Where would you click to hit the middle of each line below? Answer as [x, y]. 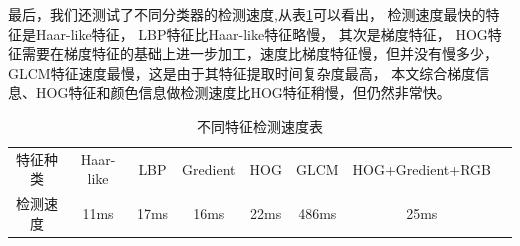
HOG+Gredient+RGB [421, 168]
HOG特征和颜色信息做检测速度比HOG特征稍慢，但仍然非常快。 [243, 92]
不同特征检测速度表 [260, 125]
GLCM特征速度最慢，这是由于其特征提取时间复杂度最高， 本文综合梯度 [242, 72]
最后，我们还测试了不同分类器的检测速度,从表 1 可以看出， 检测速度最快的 [247, 14]
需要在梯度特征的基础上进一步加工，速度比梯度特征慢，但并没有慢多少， [259, 53]
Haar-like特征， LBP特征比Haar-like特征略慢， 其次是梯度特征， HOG [261, 33]
